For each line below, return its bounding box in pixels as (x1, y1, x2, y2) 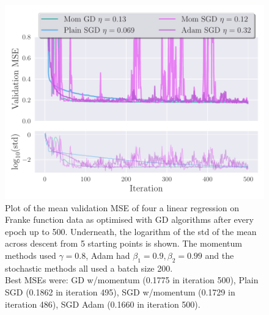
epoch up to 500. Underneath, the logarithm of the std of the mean (5, 225, 257, 237)
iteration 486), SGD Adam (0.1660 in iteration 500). (5, 297, 201, 310)
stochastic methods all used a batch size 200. (5, 261, 173, 274)
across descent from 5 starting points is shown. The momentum (5, 237, 242, 250)
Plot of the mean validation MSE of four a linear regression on (5, 201, 240, 214)
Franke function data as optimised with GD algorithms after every (5, 213, 254, 226)
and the (205, 248, 234, 261)
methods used (5, 248, 56, 261)
